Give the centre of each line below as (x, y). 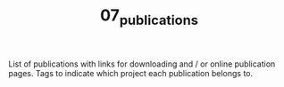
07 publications (149, 17)
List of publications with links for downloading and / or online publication (142, 64)
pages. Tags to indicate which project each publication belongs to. (131, 73)
